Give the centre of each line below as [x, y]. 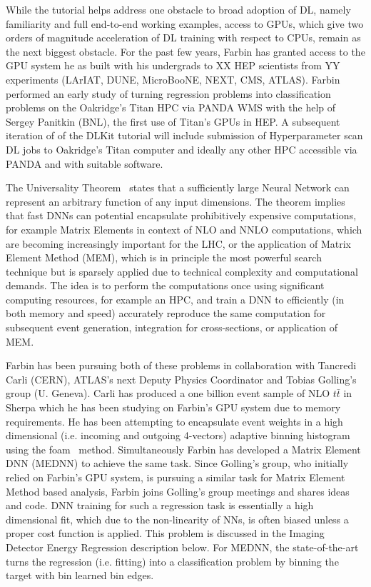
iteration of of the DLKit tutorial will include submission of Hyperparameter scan [184, 135]
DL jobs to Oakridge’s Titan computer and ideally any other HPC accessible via [182, 149]
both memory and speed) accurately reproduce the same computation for [166, 313]
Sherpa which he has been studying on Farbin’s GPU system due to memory [173, 407]
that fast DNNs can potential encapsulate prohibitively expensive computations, [181, 215]
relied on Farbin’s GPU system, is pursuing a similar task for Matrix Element [176, 477]
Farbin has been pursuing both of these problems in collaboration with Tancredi [181, 365]
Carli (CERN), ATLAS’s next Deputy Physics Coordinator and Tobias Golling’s [181, 379]
